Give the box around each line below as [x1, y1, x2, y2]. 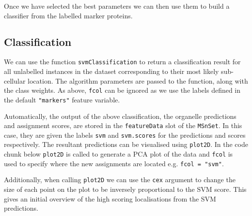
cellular [4, 75, 26, 86]
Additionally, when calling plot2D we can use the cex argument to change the [4, 174, 236, 185]
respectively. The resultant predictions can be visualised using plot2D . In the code [4, 139, 248, 149]
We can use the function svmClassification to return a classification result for [4, 57, 241, 67]
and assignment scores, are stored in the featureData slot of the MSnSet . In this [4, 120, 242, 130]
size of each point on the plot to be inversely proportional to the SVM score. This [4, 184, 247, 194]
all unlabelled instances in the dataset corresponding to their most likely [4, 66, 219, 76]
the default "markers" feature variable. [4, 94, 120, 104]
